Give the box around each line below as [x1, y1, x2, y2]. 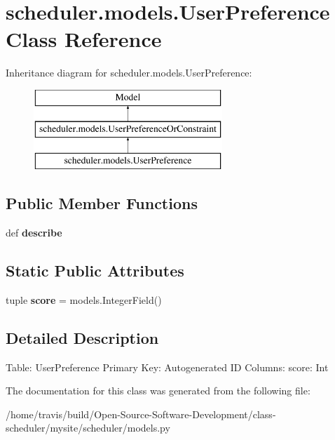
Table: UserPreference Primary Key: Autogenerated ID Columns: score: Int [6, 359, 329, 374]
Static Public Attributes [6, 260, 184, 281]
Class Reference [6, 25, 162, 53]
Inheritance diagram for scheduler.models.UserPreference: [6, 65, 252, 80]
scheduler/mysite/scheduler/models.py [6, 420, 170, 435]
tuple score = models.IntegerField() [6, 292, 162, 307]
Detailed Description [6, 326, 159, 348]
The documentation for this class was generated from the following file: [6, 383, 310, 398]
